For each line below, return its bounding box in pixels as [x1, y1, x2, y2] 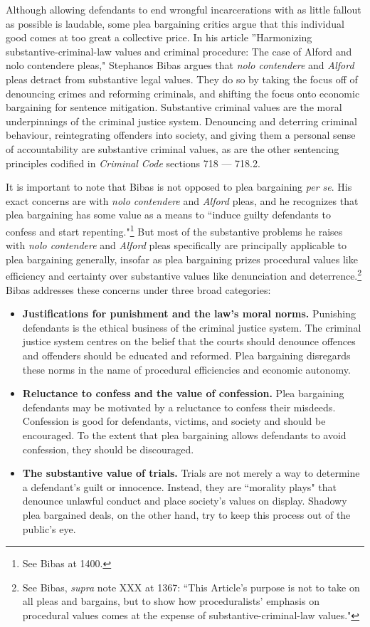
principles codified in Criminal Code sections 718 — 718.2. [6, 155, 260, 170]
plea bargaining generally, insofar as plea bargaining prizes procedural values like [6, 251, 358, 266]
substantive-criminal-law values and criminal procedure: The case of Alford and [6, 43, 352, 58]
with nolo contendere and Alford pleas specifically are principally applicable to [6, 238, 347, 253]
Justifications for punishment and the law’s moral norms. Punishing [22, 306, 356, 321]
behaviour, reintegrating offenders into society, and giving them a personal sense [6, 127, 356, 142]
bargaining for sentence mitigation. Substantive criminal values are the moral [6, 100, 342, 115]
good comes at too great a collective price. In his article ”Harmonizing [6, 30, 312, 45]
